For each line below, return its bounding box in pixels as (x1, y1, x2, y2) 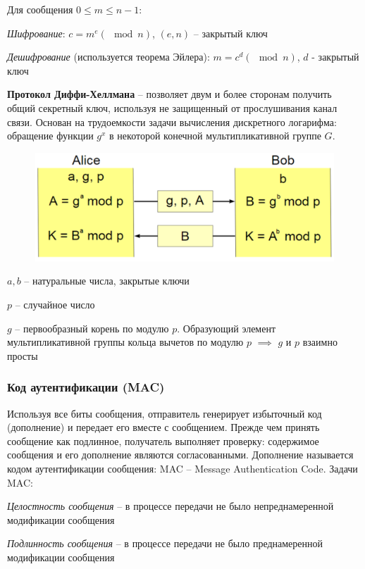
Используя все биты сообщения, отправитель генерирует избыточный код (7, 406, 322, 420)
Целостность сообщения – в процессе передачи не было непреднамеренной (7, 499, 334, 513)
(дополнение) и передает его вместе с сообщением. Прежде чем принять (7, 420, 320, 434)
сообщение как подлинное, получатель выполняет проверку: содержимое (7, 433, 319, 448)
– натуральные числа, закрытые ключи (24, 273, 190, 288)
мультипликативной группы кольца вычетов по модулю (7, 334, 244, 349)
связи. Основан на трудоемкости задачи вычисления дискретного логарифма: (7, 114, 337, 129)
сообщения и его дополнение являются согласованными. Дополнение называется (7, 447, 354, 462)
